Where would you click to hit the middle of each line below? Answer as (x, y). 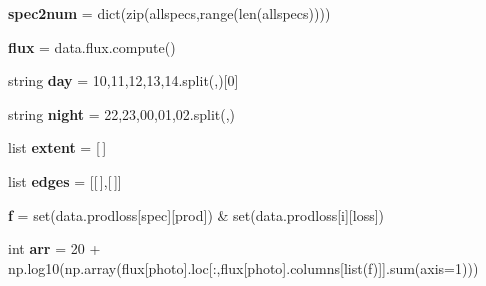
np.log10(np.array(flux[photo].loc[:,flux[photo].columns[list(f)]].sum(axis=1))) (243, 267)
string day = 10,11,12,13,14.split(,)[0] (123, 80)
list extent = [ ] (57, 147)
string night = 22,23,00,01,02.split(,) (122, 113)
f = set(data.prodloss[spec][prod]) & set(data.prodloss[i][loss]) (196, 214)
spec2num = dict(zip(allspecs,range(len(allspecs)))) (169, 13)
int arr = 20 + (54, 248)
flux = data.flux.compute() (92, 46)
